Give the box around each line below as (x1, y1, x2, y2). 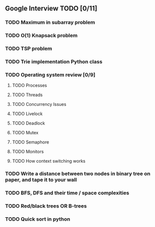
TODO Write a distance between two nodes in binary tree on (5, 170, 151, 177)
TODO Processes (12, 83, 47, 88)
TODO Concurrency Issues (12, 102, 66, 107)
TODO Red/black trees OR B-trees (5, 203, 87, 209)
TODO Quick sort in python (5, 216, 70, 223)
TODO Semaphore (12, 139, 49, 145)
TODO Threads (12, 92, 43, 98)
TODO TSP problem (5, 45, 52, 52)
